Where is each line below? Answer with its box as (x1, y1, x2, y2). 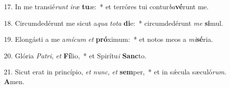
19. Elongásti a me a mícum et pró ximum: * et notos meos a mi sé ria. (4, 34, 213, 44)
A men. (4, 76, 25, 86)
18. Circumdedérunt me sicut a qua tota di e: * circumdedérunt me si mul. (4, 18, 224, 28)
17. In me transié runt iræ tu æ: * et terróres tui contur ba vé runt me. (4, 1, 209, 11)
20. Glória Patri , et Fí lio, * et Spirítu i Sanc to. (4, 50, 146, 60)
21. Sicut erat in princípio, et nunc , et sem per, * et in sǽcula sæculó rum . (4, 67, 227, 77)
